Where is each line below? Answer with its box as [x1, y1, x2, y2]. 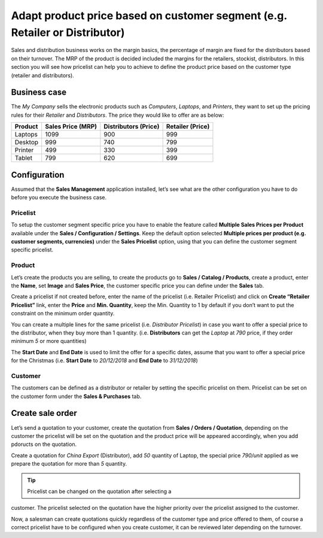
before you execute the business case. [11, 194, 107, 201]
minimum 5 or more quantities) [11, 338, 87, 345]
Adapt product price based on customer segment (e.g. [11, 9, 287, 22]
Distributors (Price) [103, 123, 160, 131]
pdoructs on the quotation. [11, 440, 77, 448]
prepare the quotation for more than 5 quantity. [11, 460, 127, 467]
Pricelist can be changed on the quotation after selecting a [27, 488, 172, 495]
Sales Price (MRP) [45, 123, 97, 131]
